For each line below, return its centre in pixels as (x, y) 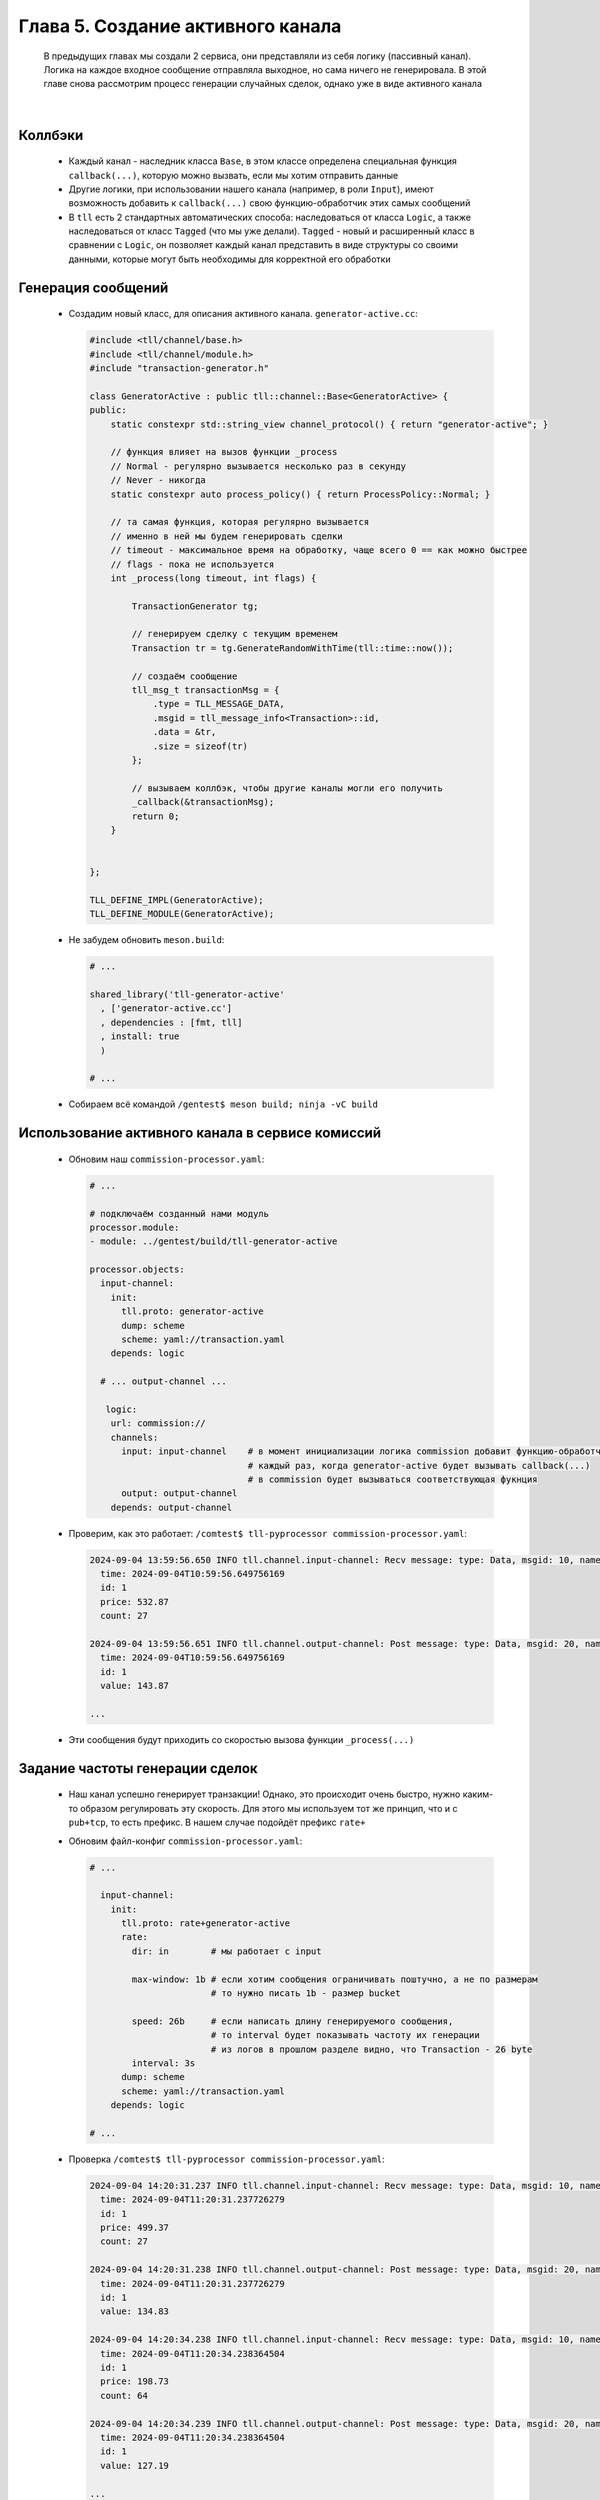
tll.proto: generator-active (192, 1311)
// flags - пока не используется (192, 564)
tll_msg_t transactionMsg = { (205, 690)
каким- (478, 1794)
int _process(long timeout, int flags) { (213, 578)
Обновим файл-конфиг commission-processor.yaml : (185, 1841)
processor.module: (134, 1227)
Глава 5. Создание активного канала (180, 26)
